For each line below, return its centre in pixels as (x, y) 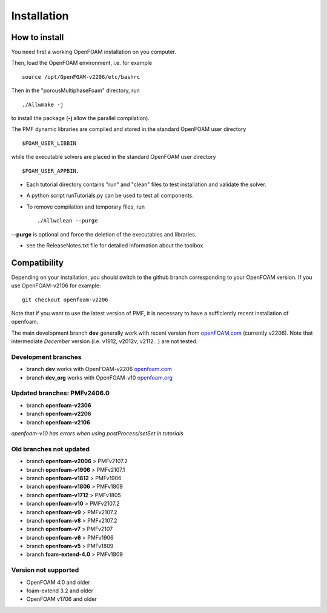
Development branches (46, 357)
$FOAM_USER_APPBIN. (51, 171)
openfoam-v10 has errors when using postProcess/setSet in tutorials (97, 434)
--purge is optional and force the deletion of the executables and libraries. (104, 234)
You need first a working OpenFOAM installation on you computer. (94, 52)
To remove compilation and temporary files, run (86, 207)
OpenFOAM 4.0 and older (58, 582)
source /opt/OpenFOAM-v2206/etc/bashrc (81, 77)
